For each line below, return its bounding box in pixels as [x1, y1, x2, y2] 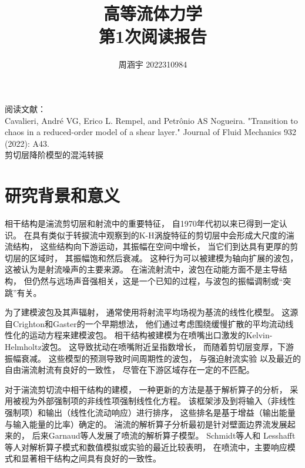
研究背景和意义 [5, 183, 120, 207]
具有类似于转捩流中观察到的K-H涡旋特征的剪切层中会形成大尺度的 [32, 228, 286, 241]
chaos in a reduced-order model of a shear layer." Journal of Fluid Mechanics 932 [5, 126, 297, 138]
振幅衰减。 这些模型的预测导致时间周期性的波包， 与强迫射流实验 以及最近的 [5, 352, 301, 364]
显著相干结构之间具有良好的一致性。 [21, 452, 161, 464]
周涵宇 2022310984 [118, 58, 187, 70]
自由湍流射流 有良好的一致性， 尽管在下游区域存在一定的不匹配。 [5, 363, 254, 376]
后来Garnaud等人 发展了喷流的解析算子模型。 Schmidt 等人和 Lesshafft [32, 429, 296, 442]
